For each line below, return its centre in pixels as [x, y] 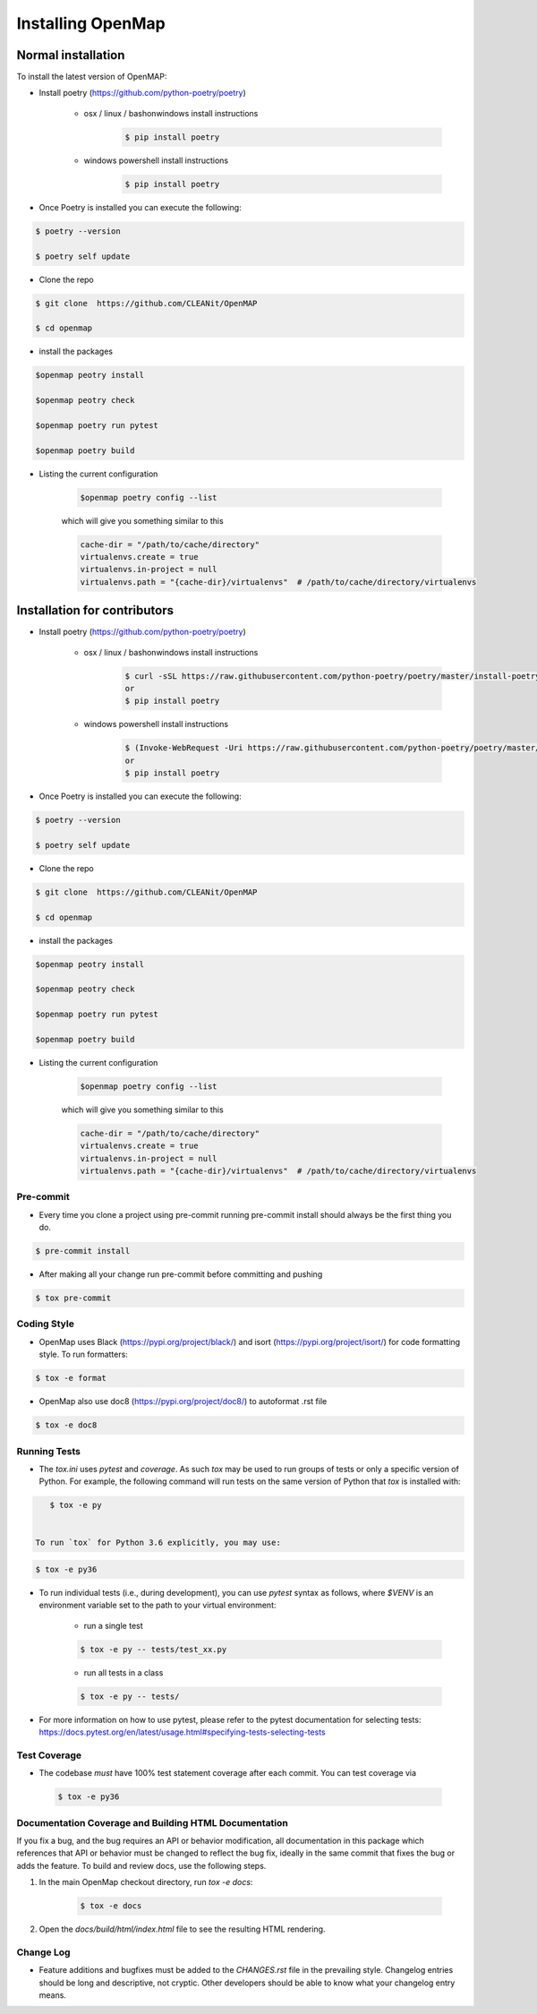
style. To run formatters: [84, 1354]
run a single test [113, 1625]
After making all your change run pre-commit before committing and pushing [181, 1274]
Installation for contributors [95, 610]
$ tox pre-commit [73, 1298]
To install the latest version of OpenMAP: [92, 77]
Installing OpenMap [91, 23]
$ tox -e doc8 [66, 1425]
